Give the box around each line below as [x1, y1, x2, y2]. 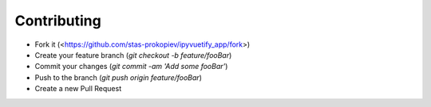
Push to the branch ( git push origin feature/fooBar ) [34, 72, 203, 82]
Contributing [14, 12, 101, 29]
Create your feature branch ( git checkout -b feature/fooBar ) [34, 50, 232, 59]
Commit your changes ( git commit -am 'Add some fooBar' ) [34, 62, 228, 71]
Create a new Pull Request [34, 84, 122, 94]
